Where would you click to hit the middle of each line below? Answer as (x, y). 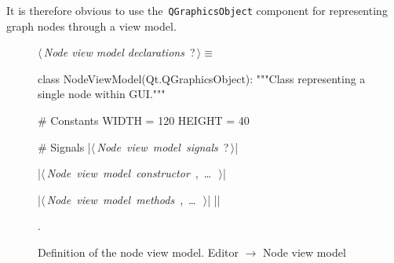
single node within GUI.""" (102, 94)
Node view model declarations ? (119, 52)
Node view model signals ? (163, 146)
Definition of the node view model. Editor (138, 252)
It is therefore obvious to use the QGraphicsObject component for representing (197, 10)
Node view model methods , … (121, 199)
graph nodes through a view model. (91, 26)
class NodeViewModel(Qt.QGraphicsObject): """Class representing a (202, 78)
